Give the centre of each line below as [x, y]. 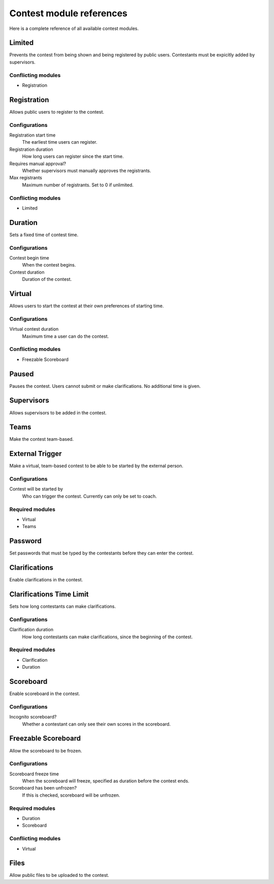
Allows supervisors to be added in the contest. [58, 413]
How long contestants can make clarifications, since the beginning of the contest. [107, 637]
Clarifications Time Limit [49, 594]
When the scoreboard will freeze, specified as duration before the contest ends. [106, 781]
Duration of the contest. [47, 279]
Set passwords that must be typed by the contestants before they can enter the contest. [101, 553]
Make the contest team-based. [42, 439]
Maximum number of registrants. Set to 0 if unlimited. [78, 185]
